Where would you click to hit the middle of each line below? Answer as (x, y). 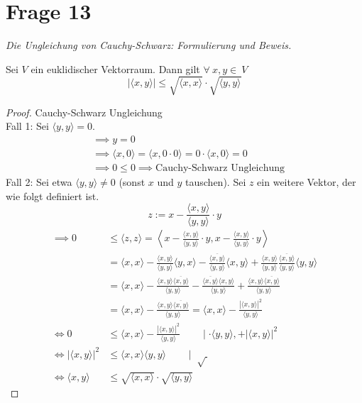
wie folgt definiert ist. (53, 195)
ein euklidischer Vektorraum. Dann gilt (115, 68)
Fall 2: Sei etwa (39, 182)
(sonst (132, 182)
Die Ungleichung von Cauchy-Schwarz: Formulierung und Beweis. (149, 45)
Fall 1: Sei (27, 126)
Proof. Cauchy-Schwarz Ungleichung (84, 112)
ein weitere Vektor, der (307, 182)
